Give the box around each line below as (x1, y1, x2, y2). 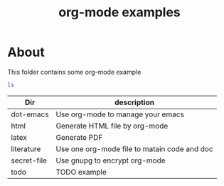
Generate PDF (55, 132, 103, 142)
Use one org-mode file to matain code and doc (55, 143, 213, 153)
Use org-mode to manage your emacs (55, 109, 185, 119)
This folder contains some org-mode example (7, 67, 142, 76)
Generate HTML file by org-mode (55, 121, 169, 131)
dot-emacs (11, 109, 49, 119)
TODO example (55, 167, 107, 177)
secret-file (11, 155, 48, 165)
